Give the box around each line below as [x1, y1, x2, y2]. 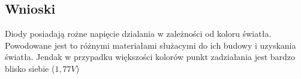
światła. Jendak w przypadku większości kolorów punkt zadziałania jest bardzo [5, 50, 296, 63]
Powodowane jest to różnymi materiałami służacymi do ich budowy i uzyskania [5, 39, 296, 51]
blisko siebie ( [5, 62, 55, 74]
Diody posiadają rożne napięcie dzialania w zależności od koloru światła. [5, 27, 272, 40]
